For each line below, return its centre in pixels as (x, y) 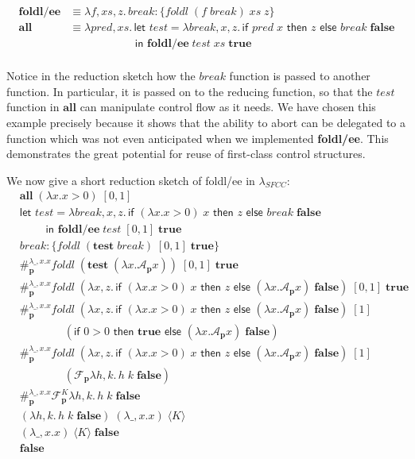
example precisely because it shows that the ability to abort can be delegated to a (206, 122)
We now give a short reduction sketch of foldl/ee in (131, 180)
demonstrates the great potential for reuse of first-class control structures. (186, 154)
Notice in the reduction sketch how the (101, 76)
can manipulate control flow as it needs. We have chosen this (228, 107)
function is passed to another (300, 76)
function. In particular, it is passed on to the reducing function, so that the (190, 91)
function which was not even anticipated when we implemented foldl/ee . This (198, 138)
